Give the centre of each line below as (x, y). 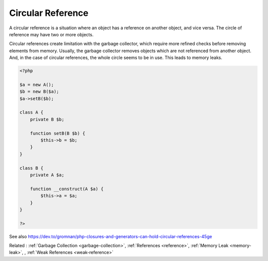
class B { (32, 168)
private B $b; (47, 119)
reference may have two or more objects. (51, 34)
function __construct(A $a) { (67, 189)
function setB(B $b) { (58, 133)
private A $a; (47, 175)
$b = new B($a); (39, 92)
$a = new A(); (37, 85)
